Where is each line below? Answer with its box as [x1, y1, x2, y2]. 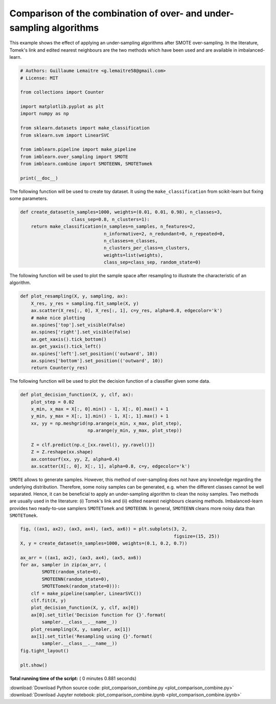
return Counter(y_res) [31, 365, 88, 371]
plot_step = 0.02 [31, 399, 75, 405]
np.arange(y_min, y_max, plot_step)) [87, 428, 182, 433]
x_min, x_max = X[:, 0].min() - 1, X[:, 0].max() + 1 [31, 406, 169, 412]
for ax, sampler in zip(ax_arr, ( [20, 562, 107, 568]
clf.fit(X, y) [31, 598, 66, 604]
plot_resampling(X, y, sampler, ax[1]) [31, 626, 131, 632]
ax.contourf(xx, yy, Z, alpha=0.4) [31, 456, 120, 462]
